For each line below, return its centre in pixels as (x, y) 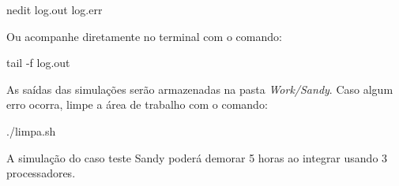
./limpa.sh (31, 130)
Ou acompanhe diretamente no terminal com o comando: (144, 36)
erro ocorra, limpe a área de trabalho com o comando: (137, 104)
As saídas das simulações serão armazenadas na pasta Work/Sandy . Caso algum (200, 89)
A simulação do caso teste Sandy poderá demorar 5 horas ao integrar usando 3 (197, 157)
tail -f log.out (38, 63)
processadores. (41, 173)
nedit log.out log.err (55, 9)
